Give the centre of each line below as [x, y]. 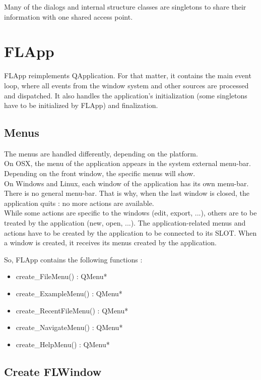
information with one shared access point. [69, 16]
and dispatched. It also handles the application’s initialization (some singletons [126, 95]
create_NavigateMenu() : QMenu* [69, 327]
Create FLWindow [53, 371]
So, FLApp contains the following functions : [73, 259]
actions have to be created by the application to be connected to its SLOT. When [130, 232]
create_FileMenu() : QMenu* [61, 276]
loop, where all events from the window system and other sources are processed [126, 85]
